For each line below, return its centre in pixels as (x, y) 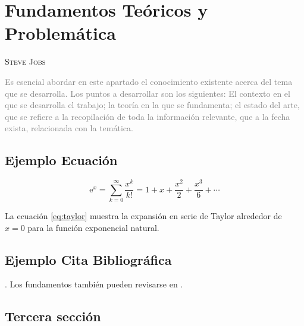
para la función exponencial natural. (93, 227)
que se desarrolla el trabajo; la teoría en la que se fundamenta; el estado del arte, (152, 105)
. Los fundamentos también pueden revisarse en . (94, 284)
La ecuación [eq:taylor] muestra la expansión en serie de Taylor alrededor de (143, 215)
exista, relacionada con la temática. (69, 128)
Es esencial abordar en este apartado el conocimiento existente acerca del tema (149, 81)
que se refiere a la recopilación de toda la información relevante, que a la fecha (148, 116)
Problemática (60, 33)
